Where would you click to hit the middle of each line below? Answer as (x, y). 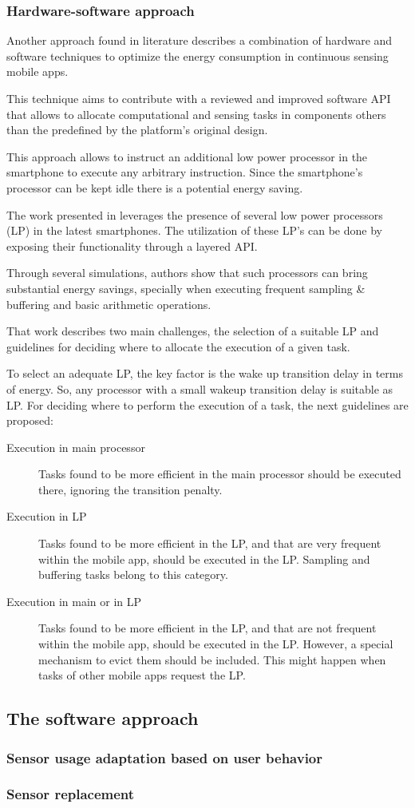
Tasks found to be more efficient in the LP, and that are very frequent (210, 543)
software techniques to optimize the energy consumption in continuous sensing (198, 55)
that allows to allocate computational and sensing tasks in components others (196, 114)
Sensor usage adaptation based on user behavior (165, 757)
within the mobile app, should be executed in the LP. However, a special (216, 644)
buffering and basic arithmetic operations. (109, 304)
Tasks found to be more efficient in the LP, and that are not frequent (207, 628)
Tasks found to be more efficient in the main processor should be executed (220, 474)
